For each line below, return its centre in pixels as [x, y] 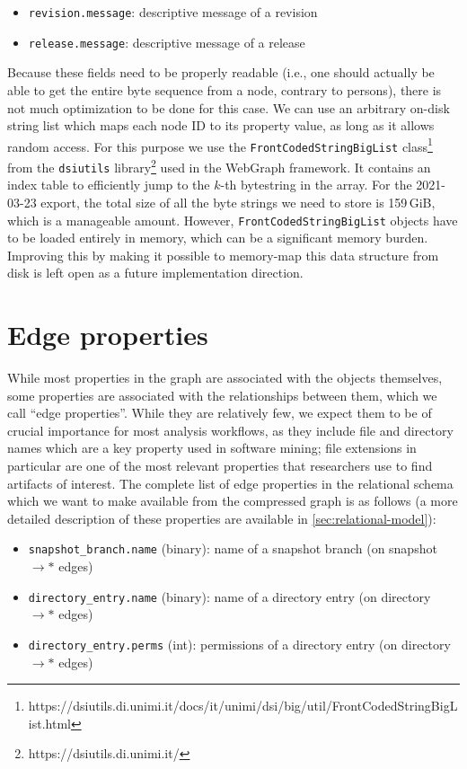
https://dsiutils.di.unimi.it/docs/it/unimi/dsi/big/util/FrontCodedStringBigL [243, 706]
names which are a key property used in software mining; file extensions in [212, 448]
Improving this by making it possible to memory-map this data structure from [223, 255]
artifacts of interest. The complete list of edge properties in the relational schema [230, 483]
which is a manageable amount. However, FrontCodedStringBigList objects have [233, 220]
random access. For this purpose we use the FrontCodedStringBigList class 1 [220, 145]
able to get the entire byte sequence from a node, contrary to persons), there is [225, 89]
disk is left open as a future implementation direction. [155, 273]
